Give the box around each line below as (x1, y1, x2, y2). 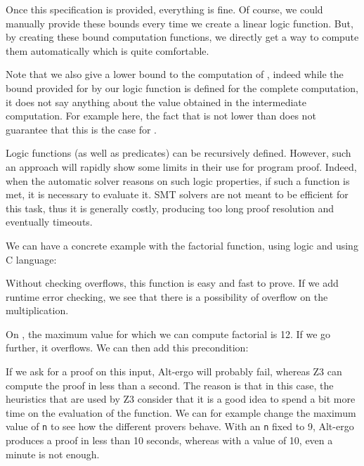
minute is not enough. (6, 446, 100, 461)
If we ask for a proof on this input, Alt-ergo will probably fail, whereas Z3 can (6, 364, 342, 379)
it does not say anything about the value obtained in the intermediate (6, 94, 306, 109)
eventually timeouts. (6, 214, 93, 229)
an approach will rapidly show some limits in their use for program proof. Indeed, (6, 159, 357, 174)
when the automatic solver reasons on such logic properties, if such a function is (6, 173, 350, 188)
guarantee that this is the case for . (6, 122, 157, 136)
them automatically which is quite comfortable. (6, 43, 209, 58)
